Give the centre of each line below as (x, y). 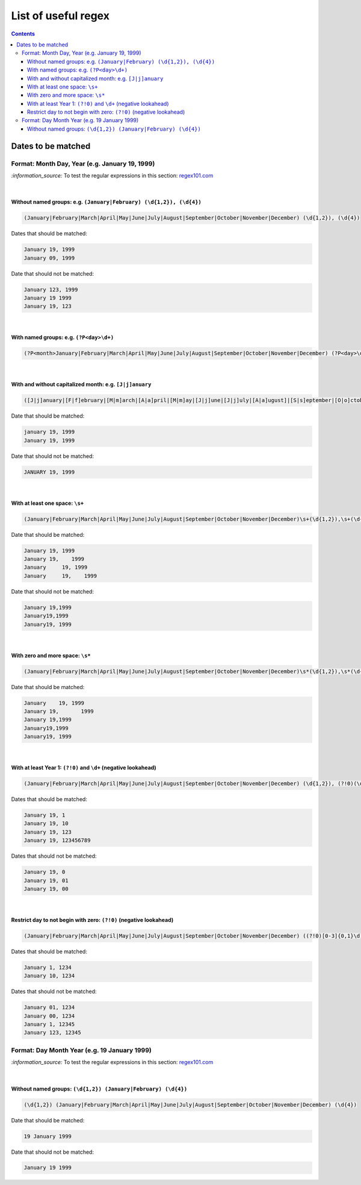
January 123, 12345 (52, 1033)
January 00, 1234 (49, 1016)
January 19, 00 (46, 889)
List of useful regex (60, 16)
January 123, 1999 (51, 289)
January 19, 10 (46, 824)
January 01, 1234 (49, 1007)
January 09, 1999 (49, 258)
